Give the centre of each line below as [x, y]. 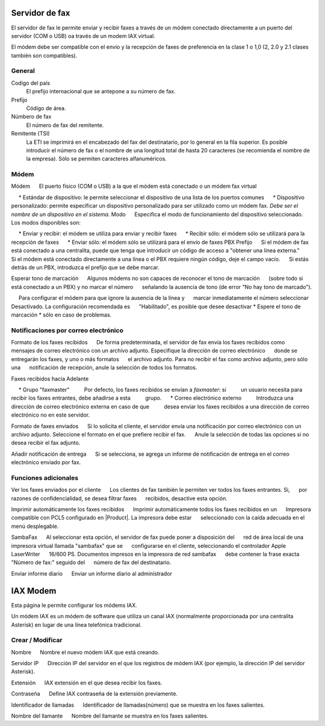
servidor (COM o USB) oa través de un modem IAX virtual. [83, 36]
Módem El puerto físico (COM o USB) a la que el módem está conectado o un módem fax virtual [134, 186]
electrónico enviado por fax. [46, 462]
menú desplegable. [35, 526]
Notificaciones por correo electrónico [67, 330]
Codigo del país [31, 83]
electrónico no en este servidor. [51, 415]
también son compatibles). [44, 55]
